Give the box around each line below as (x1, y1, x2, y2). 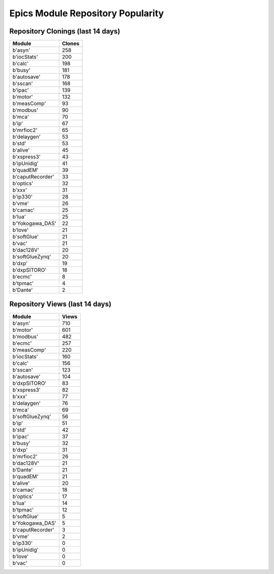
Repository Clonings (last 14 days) (9, 27, 120, 36)
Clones (61, 40, 80, 47)
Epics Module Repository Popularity (9, 8, 164, 19)
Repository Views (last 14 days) (9, 300, 112, 309)
